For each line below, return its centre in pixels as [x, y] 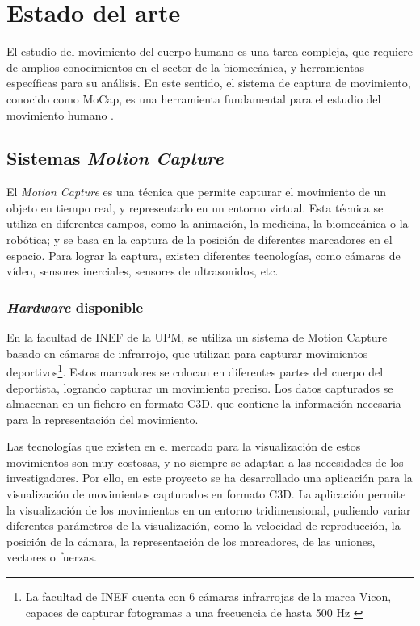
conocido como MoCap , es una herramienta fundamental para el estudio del [194, 98]
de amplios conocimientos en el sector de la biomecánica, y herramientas [185, 67]
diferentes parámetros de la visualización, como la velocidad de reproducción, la [204, 525]
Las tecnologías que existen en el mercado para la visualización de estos [184, 446]
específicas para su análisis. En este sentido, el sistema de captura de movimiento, [209, 83]
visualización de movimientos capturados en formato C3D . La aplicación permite [206, 494]
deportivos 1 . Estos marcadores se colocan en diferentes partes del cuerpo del [195, 370]
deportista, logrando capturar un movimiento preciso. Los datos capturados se [200, 387]
